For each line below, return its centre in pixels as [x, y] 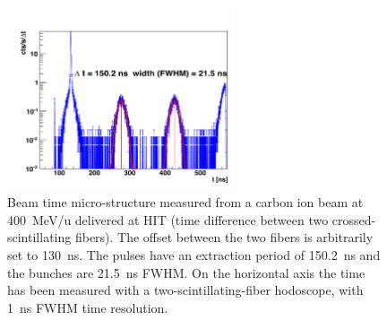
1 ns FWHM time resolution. [88, 307]
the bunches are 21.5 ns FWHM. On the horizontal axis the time [186, 272]
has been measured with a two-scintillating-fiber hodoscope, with [185, 290]
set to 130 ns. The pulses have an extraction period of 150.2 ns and [194, 255]
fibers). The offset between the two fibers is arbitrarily [224, 237]
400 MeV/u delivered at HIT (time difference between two [168, 219]
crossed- [354, 219]
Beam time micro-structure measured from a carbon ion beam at [185, 202]
